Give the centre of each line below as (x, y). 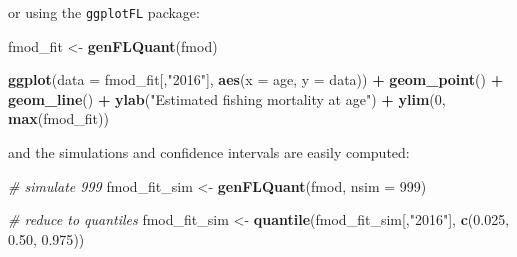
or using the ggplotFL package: (104, 12)
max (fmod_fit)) (58, 118)
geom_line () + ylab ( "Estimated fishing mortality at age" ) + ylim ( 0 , (227, 98)
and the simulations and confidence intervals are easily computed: (209, 152)
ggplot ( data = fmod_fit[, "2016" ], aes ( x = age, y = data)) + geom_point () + (256, 79)
